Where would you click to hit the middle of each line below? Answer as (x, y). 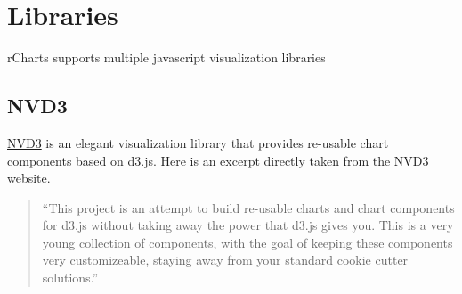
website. (29, 178)
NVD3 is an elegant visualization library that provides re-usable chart (198, 142)
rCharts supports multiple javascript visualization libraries (166, 57)
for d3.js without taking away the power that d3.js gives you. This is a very (248, 225)
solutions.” (70, 278)
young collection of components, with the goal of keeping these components (247, 242)
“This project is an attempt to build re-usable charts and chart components (248, 207)
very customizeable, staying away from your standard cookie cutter (225, 260)
